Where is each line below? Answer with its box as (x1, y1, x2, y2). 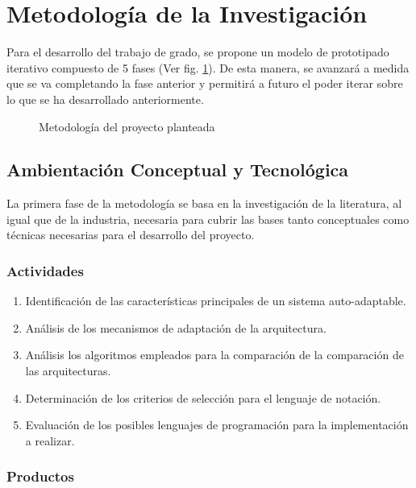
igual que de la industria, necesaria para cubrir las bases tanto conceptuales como (6, 210, 410, 227)
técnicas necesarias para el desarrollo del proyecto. (6, 226, 255, 243)
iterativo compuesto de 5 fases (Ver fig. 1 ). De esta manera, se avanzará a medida (6, 59, 410, 76)
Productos (6, 466, 74, 486)
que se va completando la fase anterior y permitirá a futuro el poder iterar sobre (6, 75, 403, 92)
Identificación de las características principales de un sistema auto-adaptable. (25, 292, 406, 309)
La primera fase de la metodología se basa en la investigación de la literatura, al (6, 195, 402, 212)
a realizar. (25, 432, 75, 449)
